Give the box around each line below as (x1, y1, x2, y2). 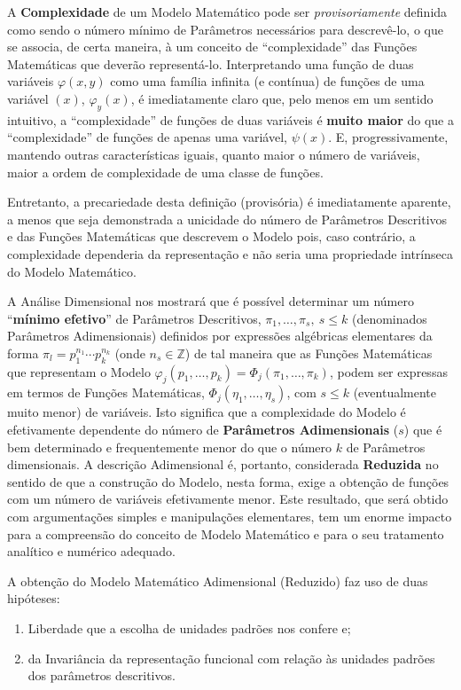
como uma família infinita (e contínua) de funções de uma (110, 72, 425, 90)
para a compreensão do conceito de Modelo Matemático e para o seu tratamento (7, 524, 444, 543)
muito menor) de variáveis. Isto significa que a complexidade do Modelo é (7, 403, 406, 421)
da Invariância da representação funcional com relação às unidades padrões (27, 648, 435, 667)
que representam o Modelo (7, 362, 151, 380)
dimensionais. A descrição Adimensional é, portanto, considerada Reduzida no (7, 455, 439, 474)
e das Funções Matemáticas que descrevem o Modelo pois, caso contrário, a (7, 227, 416, 246)
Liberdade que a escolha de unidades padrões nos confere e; (27, 619, 351, 638)
